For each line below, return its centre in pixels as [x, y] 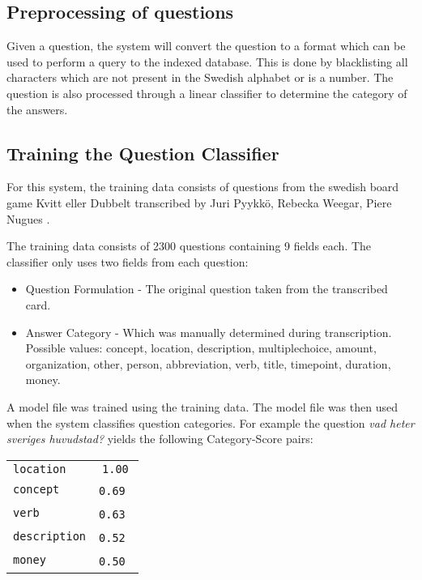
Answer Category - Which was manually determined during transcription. [209, 332]
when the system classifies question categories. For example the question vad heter [211, 422]
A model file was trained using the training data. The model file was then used [202, 406]
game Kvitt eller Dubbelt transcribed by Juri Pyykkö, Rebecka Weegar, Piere [199, 202]
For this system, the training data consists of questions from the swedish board [203, 187]
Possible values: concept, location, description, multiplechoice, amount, [201, 348]
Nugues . [28, 218]
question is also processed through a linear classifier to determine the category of [207, 93]
